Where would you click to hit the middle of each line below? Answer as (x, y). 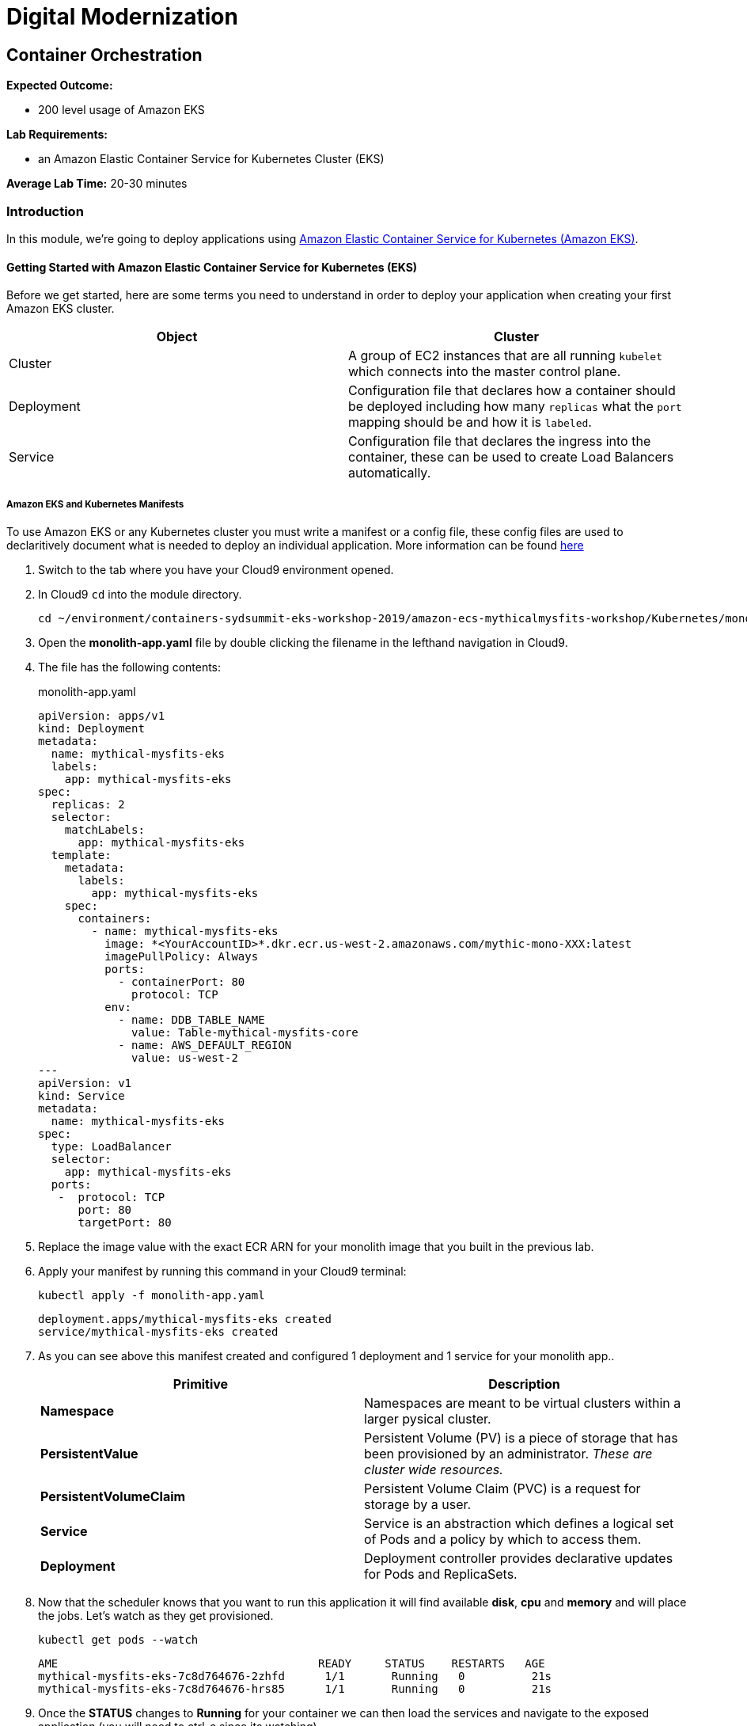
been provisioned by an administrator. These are (508, 1453)
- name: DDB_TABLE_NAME (191, 1019)
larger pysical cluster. (428, 1418)
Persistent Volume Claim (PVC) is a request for (502, 1488)
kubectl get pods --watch (118, 1639)
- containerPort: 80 (182, 981)
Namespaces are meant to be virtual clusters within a (523, 1403)
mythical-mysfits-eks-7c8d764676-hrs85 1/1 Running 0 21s (295, 1688)
